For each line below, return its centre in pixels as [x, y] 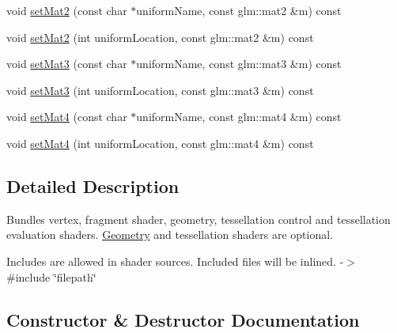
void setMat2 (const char [67, 10]
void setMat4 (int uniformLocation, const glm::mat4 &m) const [160, 143]
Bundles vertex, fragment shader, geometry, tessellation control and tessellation [198, 219]
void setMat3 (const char [67, 64]
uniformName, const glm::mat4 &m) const [239, 117]
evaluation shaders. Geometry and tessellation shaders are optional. [170, 235]
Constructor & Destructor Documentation [183, 319]
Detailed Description [93, 185]
